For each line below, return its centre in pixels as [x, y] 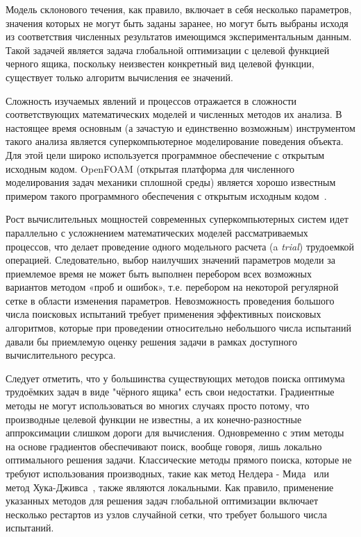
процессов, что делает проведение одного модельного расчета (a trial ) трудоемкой [180, 246]
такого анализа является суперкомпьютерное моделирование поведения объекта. [175, 141]
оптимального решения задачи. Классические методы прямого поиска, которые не [179, 460]
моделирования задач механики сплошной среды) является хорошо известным [171, 182]
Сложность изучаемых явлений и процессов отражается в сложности [151, 100]
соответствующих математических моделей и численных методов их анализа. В [174, 114]
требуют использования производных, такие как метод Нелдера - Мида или [168, 473]
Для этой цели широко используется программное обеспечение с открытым [165, 154]
